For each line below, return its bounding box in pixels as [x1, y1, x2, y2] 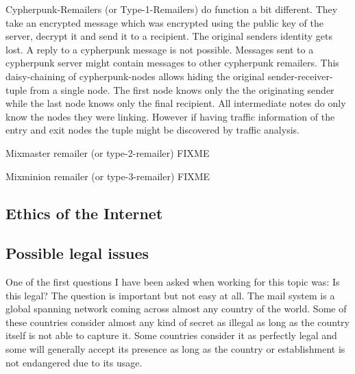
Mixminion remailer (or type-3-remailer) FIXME [5, 169, 210, 183]
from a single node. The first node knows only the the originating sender [29, 82, 334, 97]
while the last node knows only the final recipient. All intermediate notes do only [5, 96, 346, 110]
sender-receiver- [267, 68, 333, 83]
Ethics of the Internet [5, 202, 163, 223]
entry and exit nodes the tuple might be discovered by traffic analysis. [5, 123, 299, 137]
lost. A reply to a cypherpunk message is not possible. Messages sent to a [5, 42, 314, 56]
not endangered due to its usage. [5, 355, 143, 369]
